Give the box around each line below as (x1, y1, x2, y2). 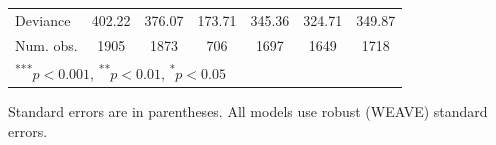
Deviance (15, 9, 71, 30)
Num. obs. (15, 34, 78, 55)
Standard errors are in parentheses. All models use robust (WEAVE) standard (8, 101, 488, 122)
